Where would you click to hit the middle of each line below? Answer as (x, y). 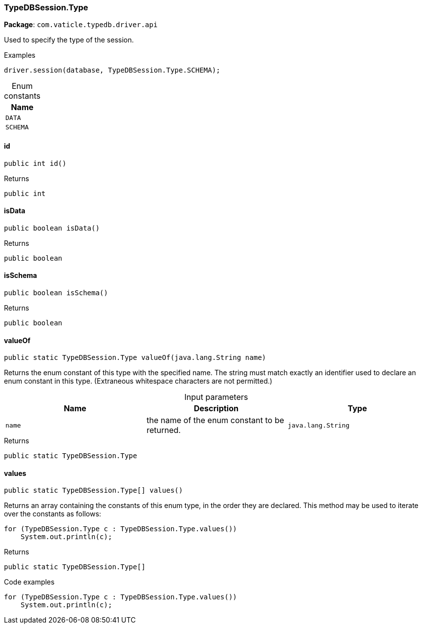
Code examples (29, 582)
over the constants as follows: (53, 514)
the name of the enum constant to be (215, 420)
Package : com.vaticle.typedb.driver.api (81, 25)
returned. (164, 430)
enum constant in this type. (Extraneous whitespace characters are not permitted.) (138, 381)
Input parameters (216, 397)
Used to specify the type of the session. (69, 40)
